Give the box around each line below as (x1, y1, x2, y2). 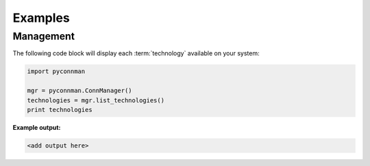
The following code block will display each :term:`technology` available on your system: (12, 49, 260, 57)
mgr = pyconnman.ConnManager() (27, 87, 133, 95)
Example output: (12, 123, 61, 131)
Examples (12, 10, 70, 25)
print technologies (27, 106, 92, 113)
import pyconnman (27, 68, 86, 75)
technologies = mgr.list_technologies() (27, 96, 164, 104)
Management (12, 30, 75, 42)
